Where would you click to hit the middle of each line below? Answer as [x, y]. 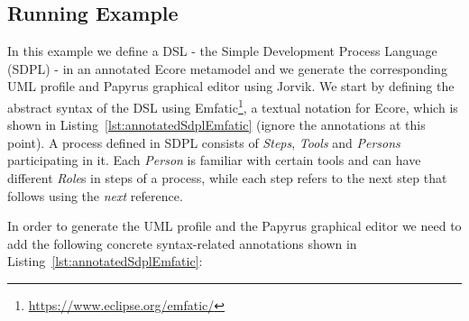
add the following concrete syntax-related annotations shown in [182, 243]
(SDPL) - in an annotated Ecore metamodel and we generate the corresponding [227, 68]
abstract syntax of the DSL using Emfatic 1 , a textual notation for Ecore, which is [233, 105]
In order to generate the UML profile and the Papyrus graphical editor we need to [234, 226]
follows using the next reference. [95, 195]
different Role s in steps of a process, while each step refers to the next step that [227, 178]
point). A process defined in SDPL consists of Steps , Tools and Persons [204, 142]
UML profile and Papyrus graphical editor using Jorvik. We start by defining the [231, 86]
